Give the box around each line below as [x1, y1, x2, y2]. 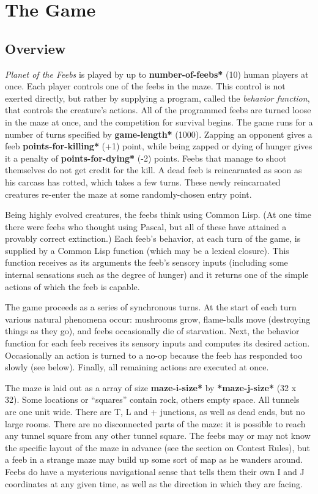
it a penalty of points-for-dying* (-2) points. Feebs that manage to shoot [5, 151, 287, 164]
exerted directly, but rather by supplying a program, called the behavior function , [5, 91, 310, 104]
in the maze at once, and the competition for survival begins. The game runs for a [5, 115, 313, 128]
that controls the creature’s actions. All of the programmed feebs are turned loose [5, 103, 311, 116]
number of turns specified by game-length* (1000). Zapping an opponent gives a [5, 127, 312, 140]
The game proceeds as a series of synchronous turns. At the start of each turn [5, 301, 297, 313]
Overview [5, 39, 66, 58]
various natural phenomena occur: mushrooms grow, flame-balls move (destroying [5, 312, 311, 325]
